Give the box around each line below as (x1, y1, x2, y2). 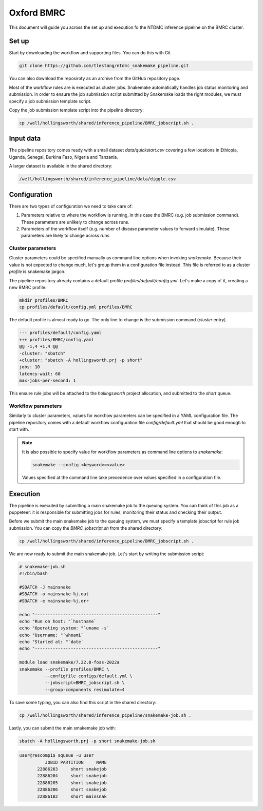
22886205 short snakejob (37, 780, 107, 786)
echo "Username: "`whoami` (19, 632, 84, 638)
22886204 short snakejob (37, 773, 107, 779)
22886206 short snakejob (37, 787, 107, 792)
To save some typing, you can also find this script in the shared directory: (9, 699, 157, 705)
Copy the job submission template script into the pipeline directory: (9, 107, 144, 113)
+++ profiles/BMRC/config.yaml (19, 337, 94, 342)
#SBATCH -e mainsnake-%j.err (19, 598, 89, 603)
